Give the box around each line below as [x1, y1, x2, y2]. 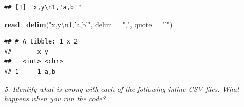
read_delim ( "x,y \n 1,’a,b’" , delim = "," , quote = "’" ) [4, 18, 173, 29]
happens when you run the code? [4, 93, 106, 104]
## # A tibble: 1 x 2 [4, 38, 78, 46]
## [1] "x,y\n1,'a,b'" [4, 4, 82, 11]
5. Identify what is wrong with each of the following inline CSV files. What [4, 83, 239, 94]
